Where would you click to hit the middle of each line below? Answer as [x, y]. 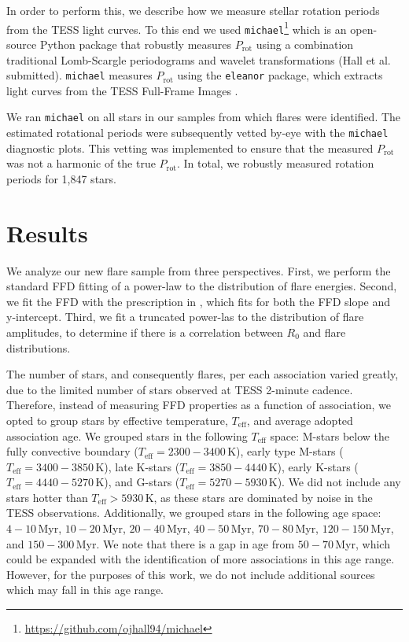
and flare [324, 332]
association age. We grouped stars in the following [127, 435]
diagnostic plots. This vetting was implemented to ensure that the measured [190, 148]
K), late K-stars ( [138, 466]
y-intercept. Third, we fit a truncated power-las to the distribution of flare [185, 317]
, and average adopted [300, 420]
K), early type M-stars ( [286, 451]
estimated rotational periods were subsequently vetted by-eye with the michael [197, 132]
